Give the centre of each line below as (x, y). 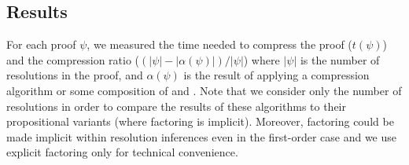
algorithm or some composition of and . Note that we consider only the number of (204, 90)
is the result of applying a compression (276, 75)
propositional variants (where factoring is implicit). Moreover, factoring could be (200, 121)
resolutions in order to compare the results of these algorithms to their (176, 106)
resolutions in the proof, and (75, 75)
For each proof (41, 44)
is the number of (340, 59)
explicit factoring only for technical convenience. (122, 152)
